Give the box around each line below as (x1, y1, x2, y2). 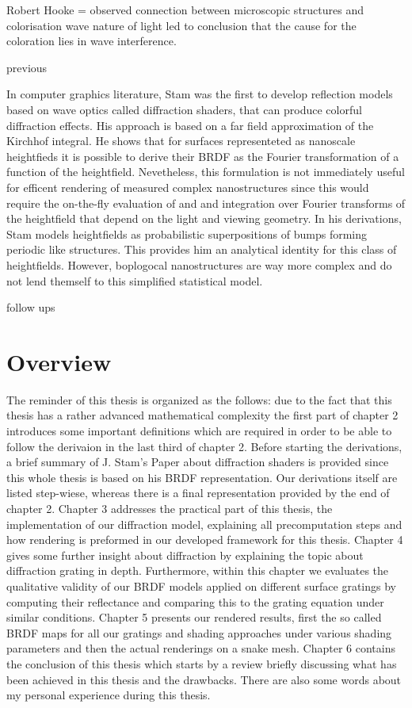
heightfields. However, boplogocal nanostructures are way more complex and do (6, 256, 392, 273)
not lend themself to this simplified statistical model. (6, 272, 263, 289)
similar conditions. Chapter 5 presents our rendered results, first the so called (6, 609, 382, 626)
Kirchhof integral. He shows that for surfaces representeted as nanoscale (6, 132, 356, 149)
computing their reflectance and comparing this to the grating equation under (6, 593, 384, 610)
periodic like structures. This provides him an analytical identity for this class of (6, 241, 397, 258)
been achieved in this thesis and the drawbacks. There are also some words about (6, 671, 402, 687)
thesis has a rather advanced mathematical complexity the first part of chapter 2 (6, 407, 399, 423)
